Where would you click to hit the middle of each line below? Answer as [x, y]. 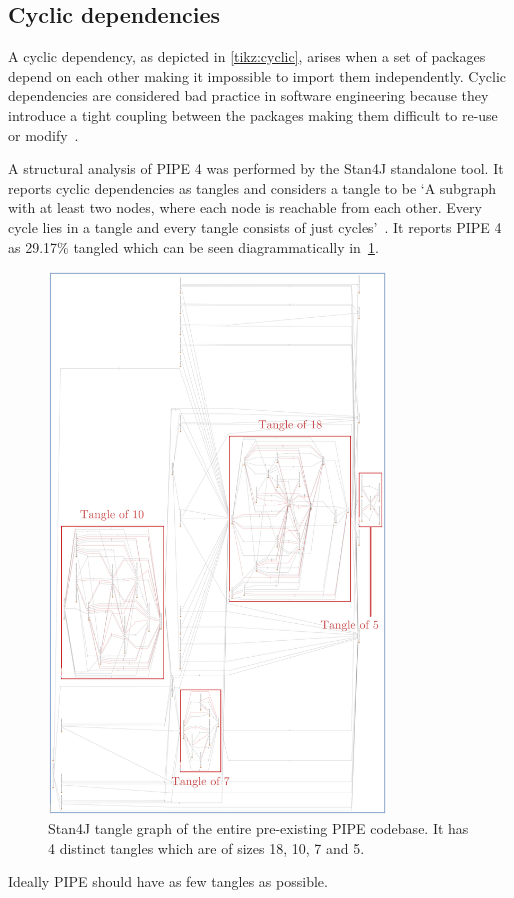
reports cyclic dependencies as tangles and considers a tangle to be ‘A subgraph [252, 187]
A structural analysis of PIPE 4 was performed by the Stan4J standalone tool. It [256, 168]
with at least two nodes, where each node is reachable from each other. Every [245, 207]
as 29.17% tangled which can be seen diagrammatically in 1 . [193, 246]
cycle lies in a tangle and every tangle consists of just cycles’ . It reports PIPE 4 [255, 226]
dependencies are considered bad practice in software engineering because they [248, 95]
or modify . [43, 134]
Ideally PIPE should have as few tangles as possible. [168, 881]
